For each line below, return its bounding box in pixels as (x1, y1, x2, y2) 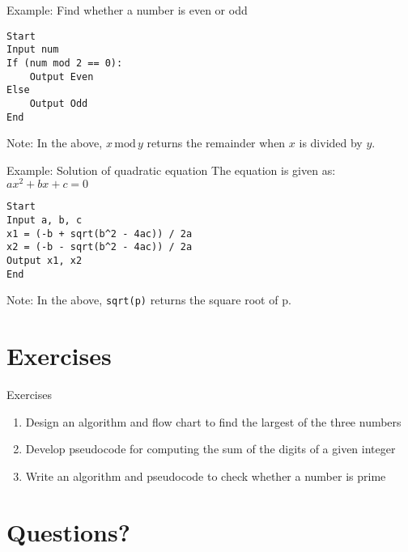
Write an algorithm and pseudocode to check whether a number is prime (25, 467, 386, 484)
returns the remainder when (147, 134, 286, 151)
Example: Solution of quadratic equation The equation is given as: (6, 161, 336, 178)
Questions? (6, 515, 130, 548)
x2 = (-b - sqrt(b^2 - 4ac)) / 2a (6, 241, 193, 253)
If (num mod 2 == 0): (6, 57, 123, 69)
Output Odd (29, 97, 88, 109)
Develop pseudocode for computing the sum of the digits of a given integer (25, 440, 396, 457)
